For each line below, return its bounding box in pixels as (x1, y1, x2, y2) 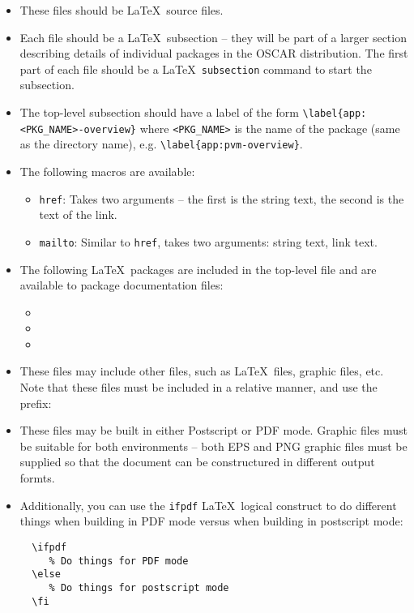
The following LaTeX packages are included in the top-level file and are (19, 260, 377, 277)
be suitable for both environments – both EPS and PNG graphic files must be (19, 437, 408, 454)
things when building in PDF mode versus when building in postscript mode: (19, 512, 403, 529)
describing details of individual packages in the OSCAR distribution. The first (19, 45, 408, 62)
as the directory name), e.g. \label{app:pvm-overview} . (19, 135, 303, 152)
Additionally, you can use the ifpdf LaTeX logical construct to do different (19, 496, 397, 513)
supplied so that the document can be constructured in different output (19, 453, 375, 470)
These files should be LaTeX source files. (19, 2, 224, 18)
